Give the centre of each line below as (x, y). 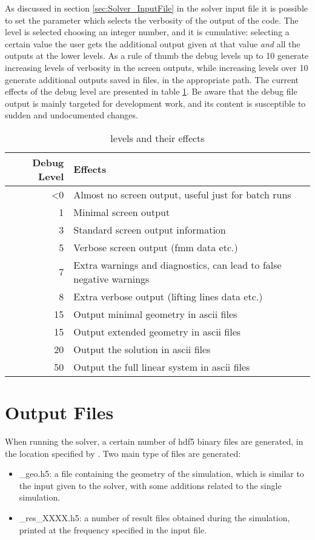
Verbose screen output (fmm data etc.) (156, 247)
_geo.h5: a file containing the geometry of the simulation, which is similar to (161, 474)
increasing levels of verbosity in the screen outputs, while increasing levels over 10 (157, 67)
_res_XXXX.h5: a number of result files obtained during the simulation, (154, 518)
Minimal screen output (122, 212)
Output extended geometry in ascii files (157, 331)
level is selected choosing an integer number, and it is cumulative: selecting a (147, 32)
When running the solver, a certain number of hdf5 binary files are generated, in (154, 441)
